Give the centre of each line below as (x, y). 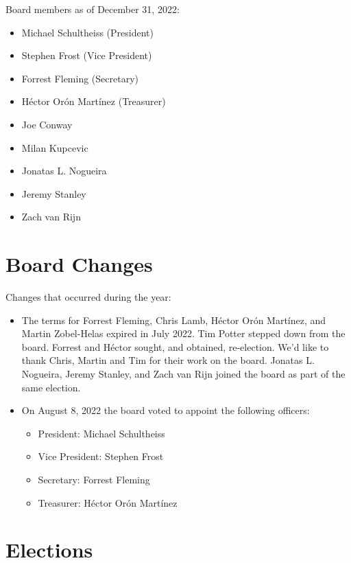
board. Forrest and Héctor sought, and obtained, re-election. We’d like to (175, 346)
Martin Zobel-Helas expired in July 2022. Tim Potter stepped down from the (183, 333)
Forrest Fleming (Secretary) (80, 78)
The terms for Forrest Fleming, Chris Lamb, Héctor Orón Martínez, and (174, 320)
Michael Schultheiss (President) (87, 32)
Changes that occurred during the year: (88, 297)
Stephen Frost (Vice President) (87, 55)
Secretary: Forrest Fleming (94, 479)
